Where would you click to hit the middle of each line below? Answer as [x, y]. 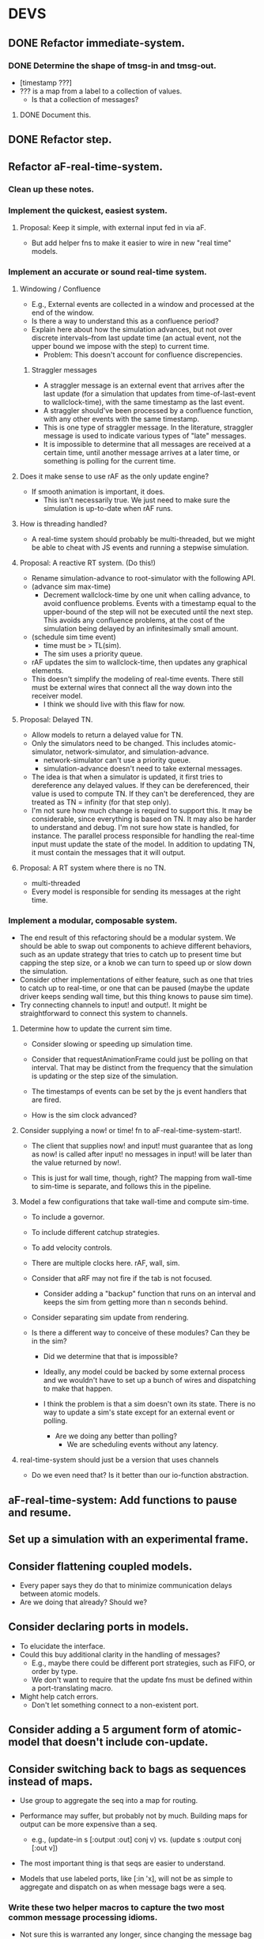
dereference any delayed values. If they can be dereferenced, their [140, 786]
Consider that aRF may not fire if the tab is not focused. [122, 1278]
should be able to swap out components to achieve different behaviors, [136, 946]
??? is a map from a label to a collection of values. [101, 91]
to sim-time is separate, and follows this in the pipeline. [121, 1187]
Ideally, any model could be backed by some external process [144, 1372]
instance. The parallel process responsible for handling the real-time [143, 836]
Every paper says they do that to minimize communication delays [126, 1585]
